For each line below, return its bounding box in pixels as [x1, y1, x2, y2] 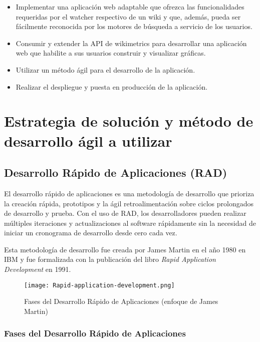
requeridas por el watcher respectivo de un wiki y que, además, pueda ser [16, 11, 241, 22]
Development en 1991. [4, 264, 71, 274]
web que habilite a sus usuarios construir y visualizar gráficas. [16, 48, 206, 58]
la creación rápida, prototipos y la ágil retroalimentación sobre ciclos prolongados [4, 198, 253, 208]
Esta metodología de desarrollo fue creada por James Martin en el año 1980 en [4, 244, 246, 254]
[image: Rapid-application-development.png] [24, 281, 175, 289]
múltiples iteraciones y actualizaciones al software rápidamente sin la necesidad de [4, 217, 256, 228]
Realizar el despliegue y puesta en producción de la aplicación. [16, 81, 208, 92]
